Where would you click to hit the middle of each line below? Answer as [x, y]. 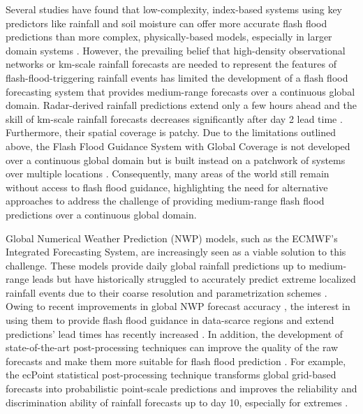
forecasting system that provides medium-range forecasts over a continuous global [180, 91]
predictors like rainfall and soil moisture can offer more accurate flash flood [166, 23]
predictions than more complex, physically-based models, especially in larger [169, 37]
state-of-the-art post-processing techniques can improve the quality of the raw [172, 347]
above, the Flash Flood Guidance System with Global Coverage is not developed [178, 146]
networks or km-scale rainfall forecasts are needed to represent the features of [171, 64]
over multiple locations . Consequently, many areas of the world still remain [168, 173]
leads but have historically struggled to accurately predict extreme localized [194, 279]
